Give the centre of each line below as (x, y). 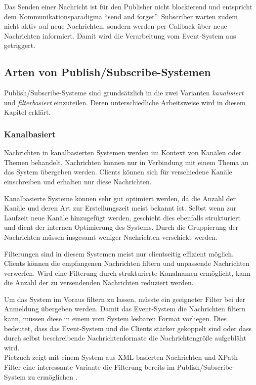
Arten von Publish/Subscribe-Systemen (107, 72)
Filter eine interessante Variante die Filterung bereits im (89, 367)
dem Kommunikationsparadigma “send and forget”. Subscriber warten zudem (121, 16)
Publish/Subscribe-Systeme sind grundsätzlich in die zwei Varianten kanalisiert (124, 93)
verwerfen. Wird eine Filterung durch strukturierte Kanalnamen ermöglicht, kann (127, 273)
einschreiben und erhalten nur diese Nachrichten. (78, 181)
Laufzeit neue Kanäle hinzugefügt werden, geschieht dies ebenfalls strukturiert (123, 217)
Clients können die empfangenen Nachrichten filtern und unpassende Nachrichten (127, 263)
